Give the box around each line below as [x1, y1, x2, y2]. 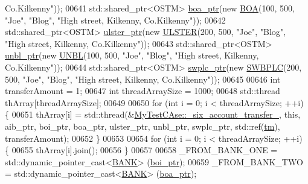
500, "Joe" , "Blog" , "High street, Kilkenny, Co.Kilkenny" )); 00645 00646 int [5, 72, 281, 85]
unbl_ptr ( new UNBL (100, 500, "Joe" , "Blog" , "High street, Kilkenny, [5, 49, 259, 62]
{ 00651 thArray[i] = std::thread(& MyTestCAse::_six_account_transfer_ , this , [5, 108, 301, 121]
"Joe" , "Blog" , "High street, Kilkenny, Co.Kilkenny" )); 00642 [5, 13, 226, 26]
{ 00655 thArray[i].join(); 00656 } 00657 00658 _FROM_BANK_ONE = [5, 144, 278, 156]
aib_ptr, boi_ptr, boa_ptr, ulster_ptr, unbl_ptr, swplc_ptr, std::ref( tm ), [5, 119, 280, 132]
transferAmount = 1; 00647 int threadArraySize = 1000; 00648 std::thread [5, 84, 280, 97]
